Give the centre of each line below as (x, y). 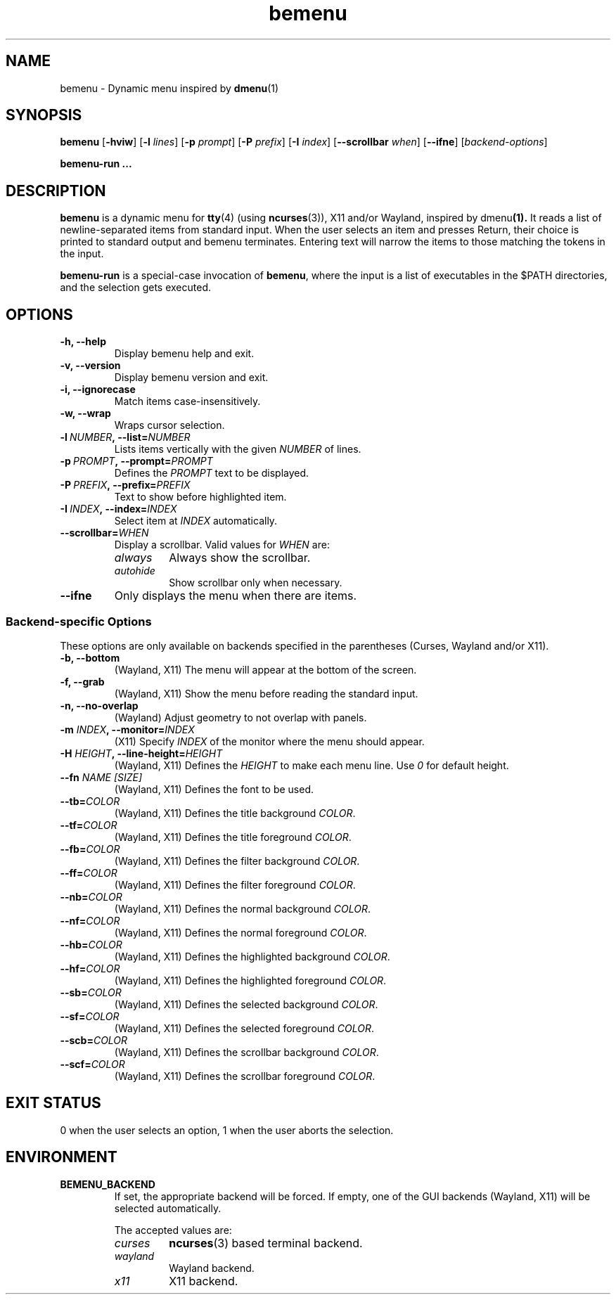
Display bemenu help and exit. (184, 354)
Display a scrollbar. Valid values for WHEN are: (222, 545)
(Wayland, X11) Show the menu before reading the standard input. (266, 693)
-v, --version (90, 366)
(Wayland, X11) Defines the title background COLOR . (235, 813)
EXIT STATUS (53, 1103)
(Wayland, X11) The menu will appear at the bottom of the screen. (265, 669)
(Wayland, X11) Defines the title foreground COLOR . (233, 837)
